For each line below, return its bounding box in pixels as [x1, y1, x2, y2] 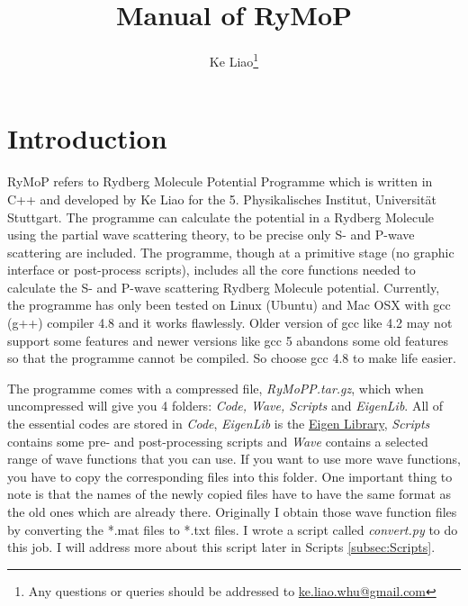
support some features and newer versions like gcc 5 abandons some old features [7, 330, 448, 349]
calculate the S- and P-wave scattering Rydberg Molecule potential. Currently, [7, 277, 440, 296]
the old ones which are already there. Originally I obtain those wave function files [7, 502, 457, 520]
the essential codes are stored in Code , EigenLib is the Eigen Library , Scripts [7, 414, 430, 433]
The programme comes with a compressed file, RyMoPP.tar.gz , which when [7, 378, 424, 397]
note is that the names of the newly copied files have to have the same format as [7, 484, 452, 503]
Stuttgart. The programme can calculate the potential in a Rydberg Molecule [7, 207, 435, 226]
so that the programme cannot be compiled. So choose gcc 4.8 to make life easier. [7, 348, 456, 367]
